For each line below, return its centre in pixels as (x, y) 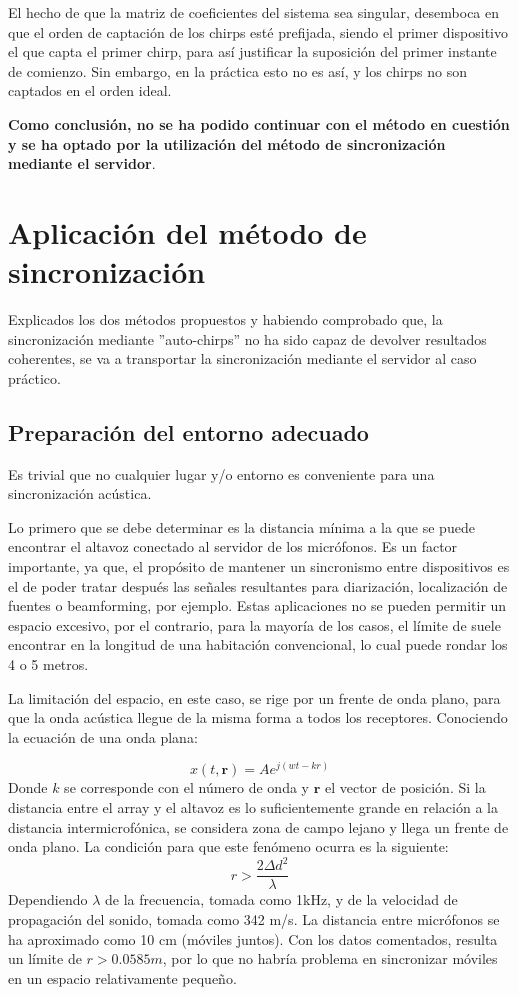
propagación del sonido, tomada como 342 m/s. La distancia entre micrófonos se (254, 918)
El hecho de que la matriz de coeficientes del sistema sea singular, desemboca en (254, 12)
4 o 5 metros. (48, 663)
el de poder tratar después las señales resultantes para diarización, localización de (258, 585)
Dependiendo (48, 899)
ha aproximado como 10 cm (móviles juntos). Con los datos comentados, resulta (253, 938)
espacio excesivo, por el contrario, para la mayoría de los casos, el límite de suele (254, 624)
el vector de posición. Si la (405, 787)
